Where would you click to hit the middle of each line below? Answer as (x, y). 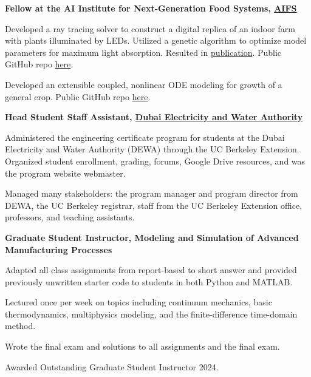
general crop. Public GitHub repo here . (78, 96)
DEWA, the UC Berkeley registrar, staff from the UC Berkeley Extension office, (154, 205)
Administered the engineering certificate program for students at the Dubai (145, 137)
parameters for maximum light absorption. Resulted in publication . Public (143, 52)
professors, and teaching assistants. (70, 217)
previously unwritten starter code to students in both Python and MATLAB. (149, 281)
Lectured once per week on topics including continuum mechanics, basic (138, 302)
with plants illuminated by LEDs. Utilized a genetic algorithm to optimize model (156, 40)
